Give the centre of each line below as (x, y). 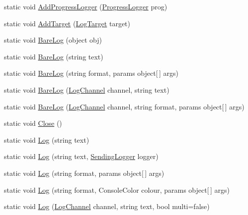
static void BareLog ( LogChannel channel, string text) (87, 89)
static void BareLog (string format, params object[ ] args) (91, 73)
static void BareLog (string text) (54, 56)
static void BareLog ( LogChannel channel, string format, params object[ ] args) (124, 106)
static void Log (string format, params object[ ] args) (84, 173)
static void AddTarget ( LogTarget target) (67, 23)
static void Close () (33, 123)
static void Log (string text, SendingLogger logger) (81, 156)
